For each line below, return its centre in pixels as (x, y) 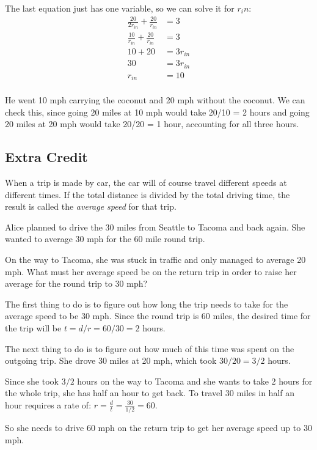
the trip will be (33, 328)
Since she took (32, 381)
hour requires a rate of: (48, 405)
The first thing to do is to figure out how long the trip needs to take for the (147, 304)
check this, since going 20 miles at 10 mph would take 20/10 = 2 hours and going (157, 112)
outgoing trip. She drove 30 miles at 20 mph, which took (111, 360)
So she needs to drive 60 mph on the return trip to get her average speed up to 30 (158, 428)
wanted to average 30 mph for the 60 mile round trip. (105, 239)
